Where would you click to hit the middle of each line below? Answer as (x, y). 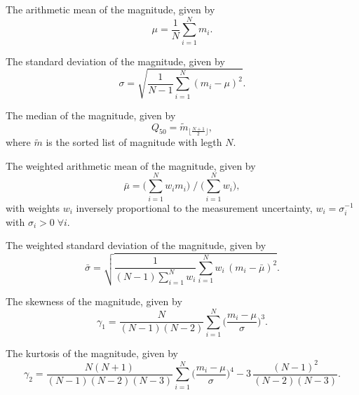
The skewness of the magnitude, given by (94, 301)
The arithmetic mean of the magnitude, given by (110, 9)
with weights (33, 207)
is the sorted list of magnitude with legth (134, 142)
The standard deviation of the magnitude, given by (115, 61)
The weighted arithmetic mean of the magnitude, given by (131, 165)
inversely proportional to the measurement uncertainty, (194, 207)
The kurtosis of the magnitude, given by (92, 353)
